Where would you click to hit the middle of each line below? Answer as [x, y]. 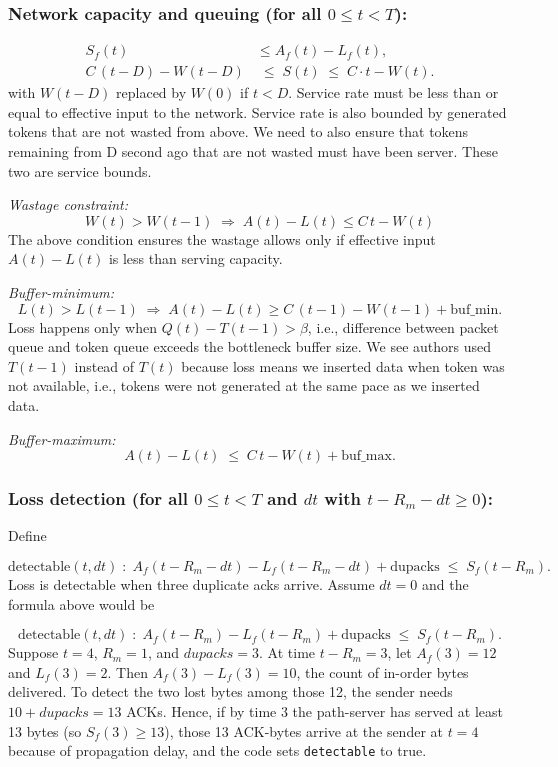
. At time [287, 652]
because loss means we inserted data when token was [343, 365]
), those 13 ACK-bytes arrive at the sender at [303, 730]
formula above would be [81, 603]
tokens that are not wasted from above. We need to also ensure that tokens [238, 131]
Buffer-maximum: [62, 438]
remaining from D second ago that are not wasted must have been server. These [253, 151]
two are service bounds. [80, 170]
